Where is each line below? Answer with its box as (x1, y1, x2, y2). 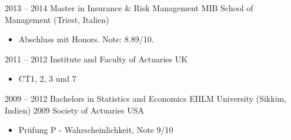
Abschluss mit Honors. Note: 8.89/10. (18, 33, 154, 45)
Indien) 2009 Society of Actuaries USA (5, 104, 145, 116)
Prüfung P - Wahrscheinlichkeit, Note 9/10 (18, 124, 173, 136)
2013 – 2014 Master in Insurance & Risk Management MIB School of (5, 2, 253, 14)
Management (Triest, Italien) (5, 13, 109, 25)
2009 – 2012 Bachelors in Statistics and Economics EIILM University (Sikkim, (5, 92, 287, 104)
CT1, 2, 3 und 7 (18, 72, 76, 85)
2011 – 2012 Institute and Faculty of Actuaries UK (5, 52, 188, 65)
